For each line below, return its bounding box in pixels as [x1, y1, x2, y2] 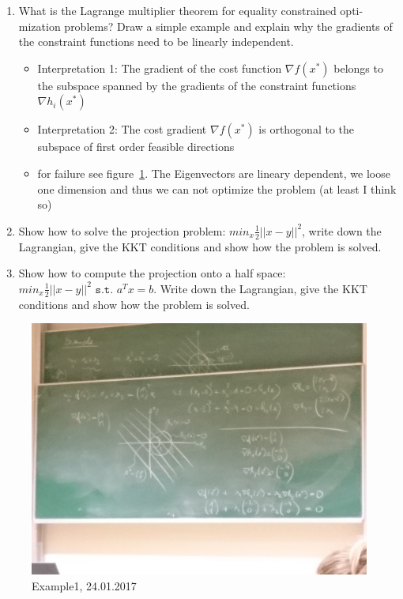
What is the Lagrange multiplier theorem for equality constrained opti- [18, 2, 363, 18]
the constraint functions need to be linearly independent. [18, 33, 294, 50]
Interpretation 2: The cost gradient [37, 121, 207, 138]
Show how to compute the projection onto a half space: [18, 265, 286, 281]
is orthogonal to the [258, 121, 355, 138]
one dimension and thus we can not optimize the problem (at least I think [37, 180, 397, 197]
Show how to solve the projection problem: [18, 222, 226, 239]
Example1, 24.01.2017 [32, 577, 137, 593]
